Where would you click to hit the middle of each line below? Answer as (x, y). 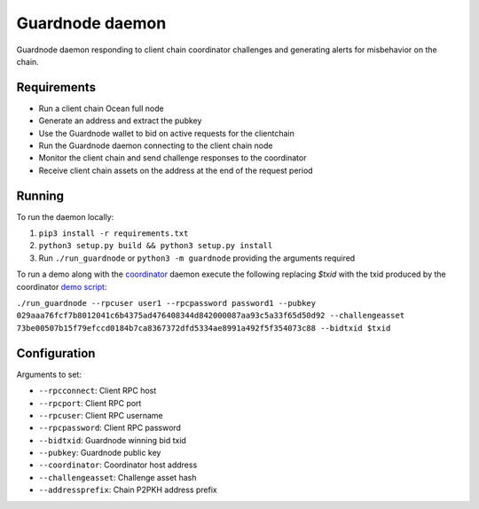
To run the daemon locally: (65, 216)
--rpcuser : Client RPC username (101, 415)
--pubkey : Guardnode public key (100, 453)
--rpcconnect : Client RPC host (98, 391)
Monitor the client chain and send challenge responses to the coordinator (173, 158)
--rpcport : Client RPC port (90, 403)
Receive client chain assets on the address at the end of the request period (176, 170)
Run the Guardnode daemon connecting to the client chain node (156, 145)
